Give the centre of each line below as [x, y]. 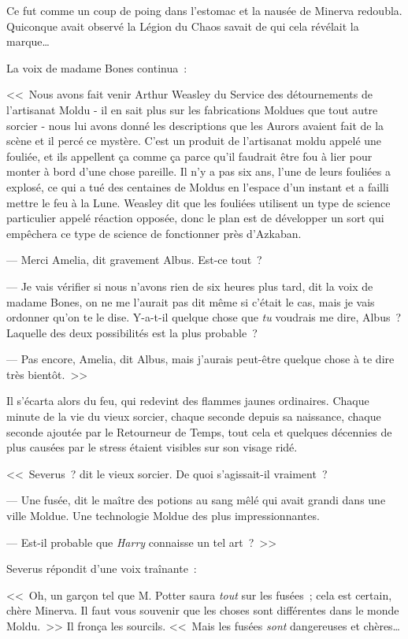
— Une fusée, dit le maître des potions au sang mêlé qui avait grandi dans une [196, 500]
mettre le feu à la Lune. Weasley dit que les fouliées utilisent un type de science [198, 202]
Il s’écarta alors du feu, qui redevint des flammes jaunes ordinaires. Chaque [188, 401]
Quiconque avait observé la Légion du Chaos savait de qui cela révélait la [183, 26]
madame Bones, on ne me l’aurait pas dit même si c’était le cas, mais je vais [191, 301]
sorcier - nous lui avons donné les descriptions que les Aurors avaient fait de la [195, 125]
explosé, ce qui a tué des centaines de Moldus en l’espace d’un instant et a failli [198, 186]
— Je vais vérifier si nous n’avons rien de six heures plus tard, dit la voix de [190, 286]
